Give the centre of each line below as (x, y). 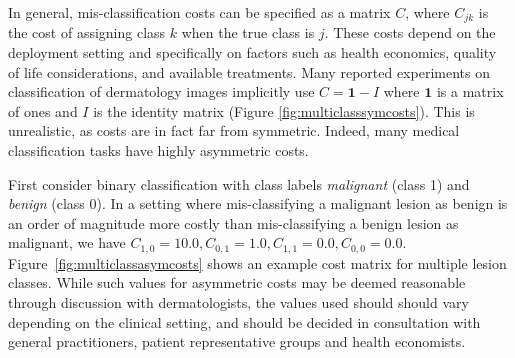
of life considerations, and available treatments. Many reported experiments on (249, 71)
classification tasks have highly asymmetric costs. (158, 150)
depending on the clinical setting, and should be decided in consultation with (244, 321)
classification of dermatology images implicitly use (161, 91)
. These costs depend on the (410, 32)
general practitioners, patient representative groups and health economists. (237, 341)
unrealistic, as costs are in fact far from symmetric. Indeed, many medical (234, 130)
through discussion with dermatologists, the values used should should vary (238, 302)
